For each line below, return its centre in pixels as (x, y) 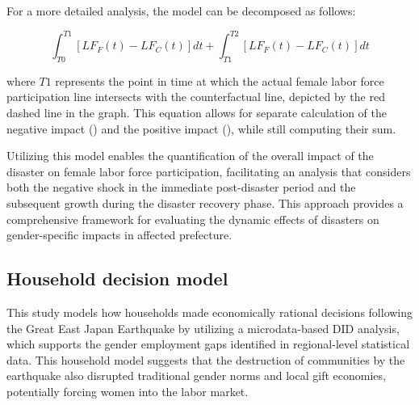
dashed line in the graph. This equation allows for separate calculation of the (197, 113)
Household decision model (117, 278)
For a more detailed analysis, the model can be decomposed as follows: (181, 11)
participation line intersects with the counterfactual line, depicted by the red (196, 97)
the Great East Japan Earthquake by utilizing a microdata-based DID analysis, (203, 328)
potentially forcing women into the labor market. (128, 391)
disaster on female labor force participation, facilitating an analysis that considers (209, 171)
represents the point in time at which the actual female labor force (220, 80)
